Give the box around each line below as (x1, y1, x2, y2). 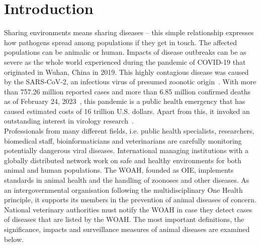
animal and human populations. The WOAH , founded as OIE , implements (4, 165, 234, 175)
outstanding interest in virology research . (4, 115, 134, 126)
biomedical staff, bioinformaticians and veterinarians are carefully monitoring (4, 135, 242, 146)
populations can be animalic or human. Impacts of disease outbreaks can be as (4, 47, 246, 57)
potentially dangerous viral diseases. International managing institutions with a (4, 145, 248, 156)
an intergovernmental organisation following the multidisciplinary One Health (4, 184, 243, 195)
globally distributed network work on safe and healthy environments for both (4, 155, 241, 165)
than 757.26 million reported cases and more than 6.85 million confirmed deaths (4, 86, 251, 96)
